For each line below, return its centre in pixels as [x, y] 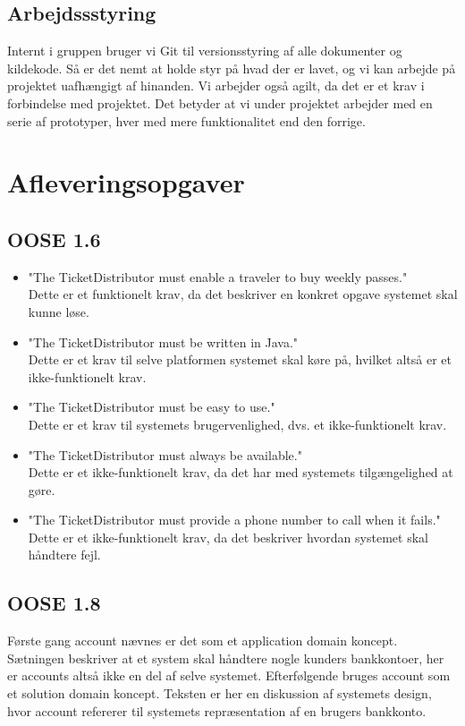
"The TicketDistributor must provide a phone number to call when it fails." [234, 520]
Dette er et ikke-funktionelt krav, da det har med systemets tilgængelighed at [241, 472]
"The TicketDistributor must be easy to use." [152, 407]
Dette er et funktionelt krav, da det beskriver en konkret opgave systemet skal [243, 294]
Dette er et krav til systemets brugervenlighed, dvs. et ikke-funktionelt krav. [237, 424]
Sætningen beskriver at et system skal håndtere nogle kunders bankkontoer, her [226, 658]
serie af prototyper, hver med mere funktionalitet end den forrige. [186, 120]
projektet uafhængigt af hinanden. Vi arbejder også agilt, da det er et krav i [216, 85]
